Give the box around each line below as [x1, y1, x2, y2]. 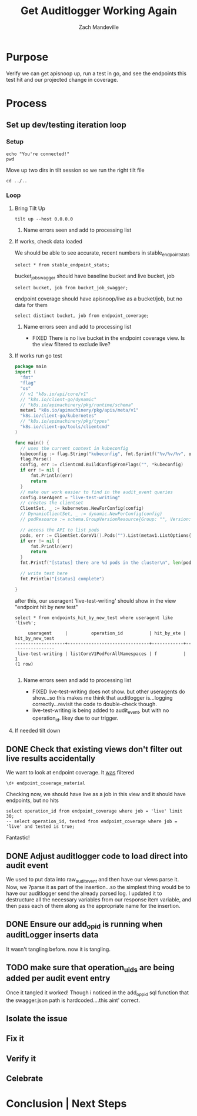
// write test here [20, 570, 68, 577]
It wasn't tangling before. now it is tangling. [6, 945, 111, 953]
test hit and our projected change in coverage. [6, 76, 119, 83]
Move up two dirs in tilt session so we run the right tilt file [6, 166, 145, 173]
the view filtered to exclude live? [32, 341, 111, 348]
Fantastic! [6, 834, 30, 841]
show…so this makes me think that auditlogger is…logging [32, 694, 173, 701]
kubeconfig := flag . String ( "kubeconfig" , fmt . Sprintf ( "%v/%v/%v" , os [20, 451, 194, 457]
